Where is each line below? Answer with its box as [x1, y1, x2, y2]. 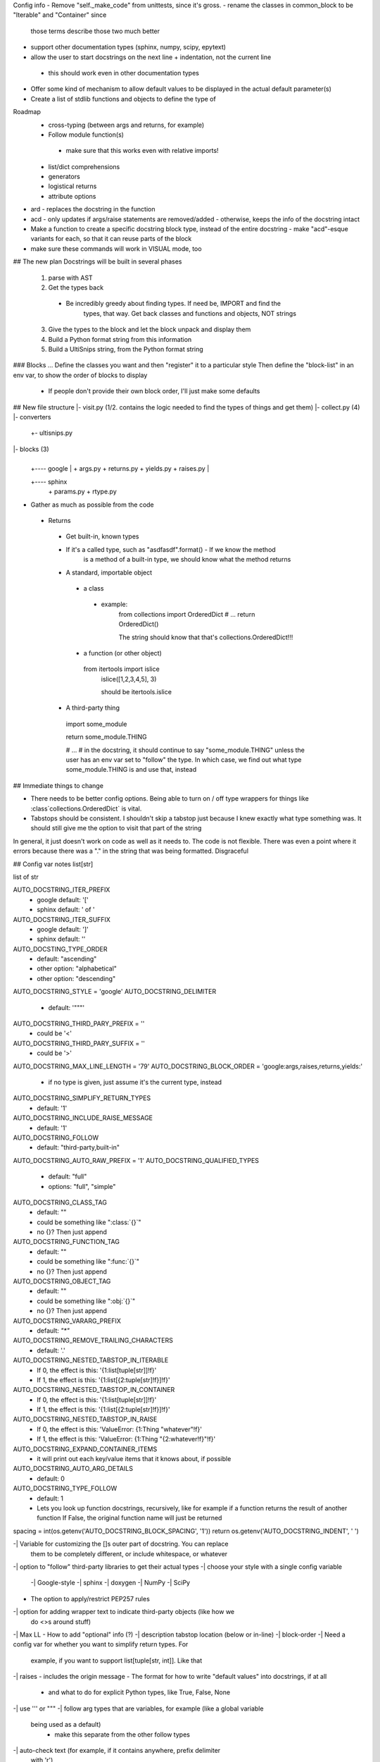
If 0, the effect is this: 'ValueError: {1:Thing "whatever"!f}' [37, 1424, 202, 1434]
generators [48, 173, 80, 181]
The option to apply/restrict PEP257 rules [30, 1594, 151, 1603]
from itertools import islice [83, 665, 160, 673]
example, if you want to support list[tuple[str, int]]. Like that [30, 1656, 203, 1665]
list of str [13, 873, 39, 881]
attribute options [48, 192, 96, 200]
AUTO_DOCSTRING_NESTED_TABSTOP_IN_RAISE [13, 1415, 158, 1424]
